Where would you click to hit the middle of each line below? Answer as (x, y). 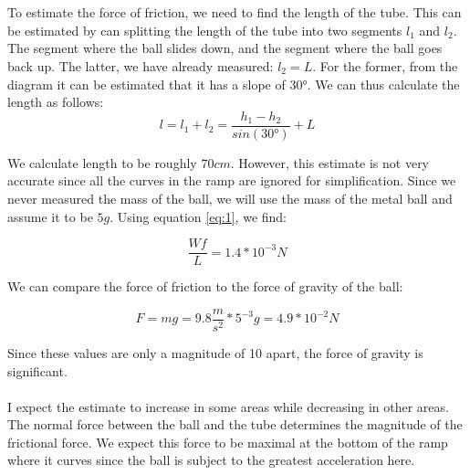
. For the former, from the (385, 65)
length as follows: (56, 102)
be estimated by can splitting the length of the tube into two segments (205, 30)
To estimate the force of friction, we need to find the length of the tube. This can (235, 12)
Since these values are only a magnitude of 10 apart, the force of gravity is (215, 352)
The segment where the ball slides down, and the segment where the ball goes (225, 48)
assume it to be (50, 216)
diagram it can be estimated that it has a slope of (146, 84)
